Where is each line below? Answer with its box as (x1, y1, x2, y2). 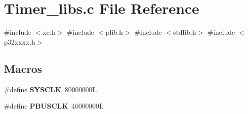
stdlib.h (173, 27, 196, 37)
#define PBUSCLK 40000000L (4, 101, 104, 111)
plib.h (105, 27, 123, 37)
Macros (4, 60, 42, 76)
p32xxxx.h (4, 36, 36, 47)
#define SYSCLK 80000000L (4, 84, 97, 94)
